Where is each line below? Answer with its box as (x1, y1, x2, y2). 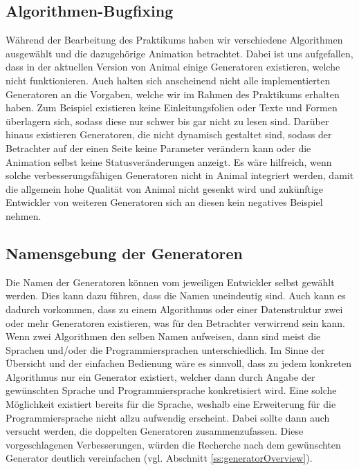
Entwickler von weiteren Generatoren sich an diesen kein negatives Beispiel (6, 195, 323, 209)
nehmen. (6, 208, 42, 223)
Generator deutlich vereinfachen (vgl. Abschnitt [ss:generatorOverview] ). (6, 451, 313, 465)
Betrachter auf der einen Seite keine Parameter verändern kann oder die (6, 140, 311, 155)
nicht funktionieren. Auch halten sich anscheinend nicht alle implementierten (6, 73, 331, 87)
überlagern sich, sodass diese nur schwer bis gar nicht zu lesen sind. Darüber (6, 113, 329, 128)
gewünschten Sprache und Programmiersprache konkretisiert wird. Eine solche (6, 383, 337, 397)
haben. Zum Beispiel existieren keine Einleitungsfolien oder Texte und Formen (6, 100, 338, 115)
